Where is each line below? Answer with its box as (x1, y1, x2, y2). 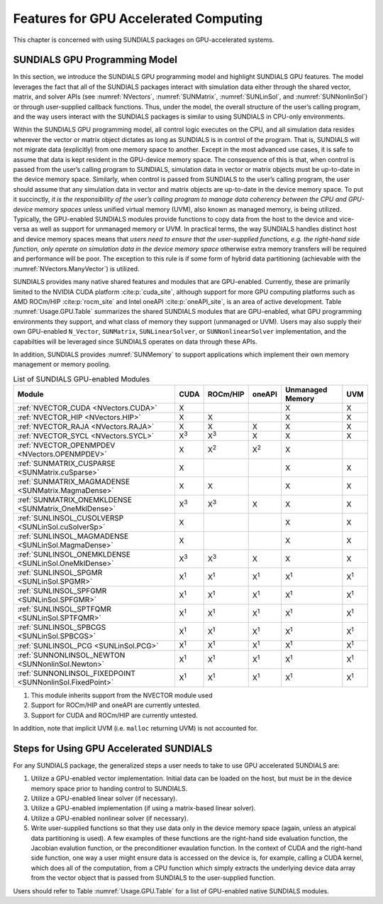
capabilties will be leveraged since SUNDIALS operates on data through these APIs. (13, 337, 258, 346)
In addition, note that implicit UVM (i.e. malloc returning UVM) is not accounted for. (13, 724, 258, 732)
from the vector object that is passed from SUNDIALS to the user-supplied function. (30, 873, 276, 882)
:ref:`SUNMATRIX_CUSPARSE (17, 459, 116, 469)
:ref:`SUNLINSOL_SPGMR (17, 568, 103, 578)
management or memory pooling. (13, 360, 111, 369)
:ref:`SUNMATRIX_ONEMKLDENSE (17, 495, 133, 505)
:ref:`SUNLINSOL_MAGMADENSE (17, 531, 129, 541)
